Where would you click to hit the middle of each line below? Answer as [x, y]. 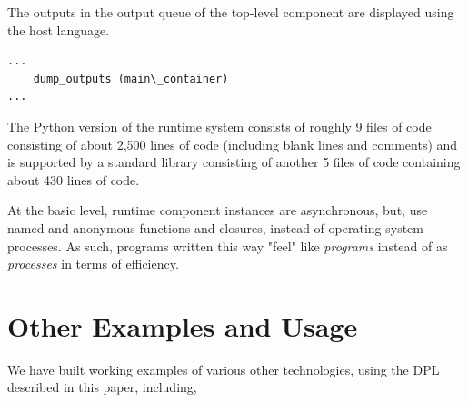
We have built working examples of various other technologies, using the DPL [224, 369]
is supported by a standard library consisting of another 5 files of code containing [234, 162]
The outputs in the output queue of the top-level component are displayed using [231, 12]
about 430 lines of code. [74, 179]
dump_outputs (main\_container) [131, 78]
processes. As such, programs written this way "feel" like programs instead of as [228, 245]
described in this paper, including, [102, 387]
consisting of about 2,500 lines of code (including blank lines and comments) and [233, 144]
